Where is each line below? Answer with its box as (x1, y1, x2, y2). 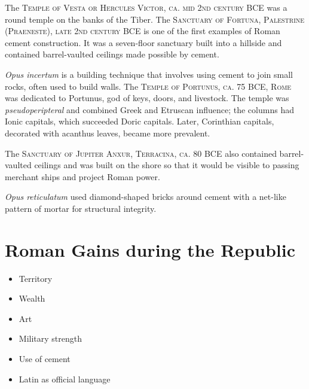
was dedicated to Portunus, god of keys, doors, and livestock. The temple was (5, 92, 289, 104)
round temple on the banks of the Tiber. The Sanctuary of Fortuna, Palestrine (5, 13, 305, 25)
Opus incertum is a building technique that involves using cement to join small (5, 68, 293, 80)
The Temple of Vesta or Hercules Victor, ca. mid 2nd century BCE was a (5, 1, 287, 13)
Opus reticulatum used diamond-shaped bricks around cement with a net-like (5, 190, 286, 203)
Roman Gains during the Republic (5, 237, 295, 262)
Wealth (19, 292, 45, 305)
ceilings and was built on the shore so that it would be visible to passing (34, 159, 299, 171)
